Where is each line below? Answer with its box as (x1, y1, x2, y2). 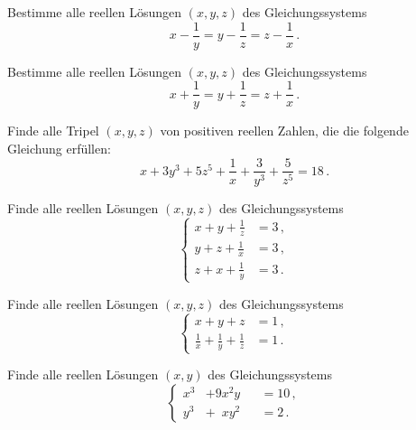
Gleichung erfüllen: (7, 138, 111, 157)
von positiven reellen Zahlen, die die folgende (160, 121, 409, 140)
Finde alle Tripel (7, 121, 99, 140)
